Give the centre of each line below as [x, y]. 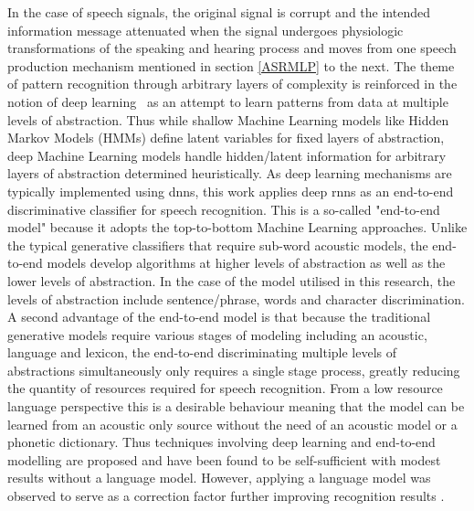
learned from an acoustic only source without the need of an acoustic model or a [232, 424]
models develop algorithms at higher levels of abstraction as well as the [246, 263]
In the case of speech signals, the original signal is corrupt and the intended [219, 12]
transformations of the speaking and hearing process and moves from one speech [232, 48]
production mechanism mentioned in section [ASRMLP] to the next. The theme [231, 65]
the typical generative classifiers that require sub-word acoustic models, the [218, 245]
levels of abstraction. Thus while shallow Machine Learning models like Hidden [228, 119]
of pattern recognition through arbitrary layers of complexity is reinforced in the [232, 84]
